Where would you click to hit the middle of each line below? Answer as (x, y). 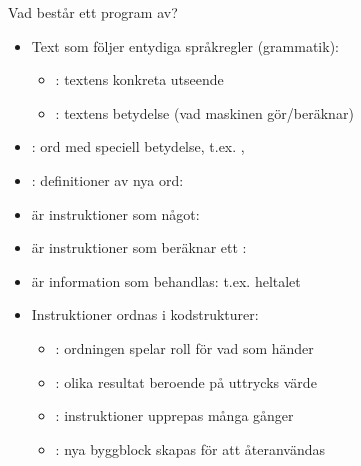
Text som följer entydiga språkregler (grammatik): (185, 45)
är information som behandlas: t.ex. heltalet (166, 280)
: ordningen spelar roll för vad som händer (184, 347)
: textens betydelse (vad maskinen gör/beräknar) (204, 112)
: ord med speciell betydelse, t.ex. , (138, 146)
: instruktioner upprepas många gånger (174, 415)
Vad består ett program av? (93, 12)
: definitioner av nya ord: (107, 179)
